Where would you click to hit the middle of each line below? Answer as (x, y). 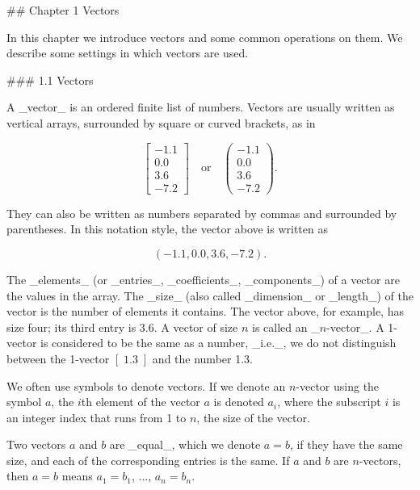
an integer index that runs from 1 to (97, 417)
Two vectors (36, 444)
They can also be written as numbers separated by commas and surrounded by (202, 213)
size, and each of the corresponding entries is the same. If (148, 460)
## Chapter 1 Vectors (63, 10)
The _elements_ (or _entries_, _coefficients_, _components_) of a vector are (203, 279)
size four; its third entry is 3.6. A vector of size (122, 327)
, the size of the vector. (253, 417)
